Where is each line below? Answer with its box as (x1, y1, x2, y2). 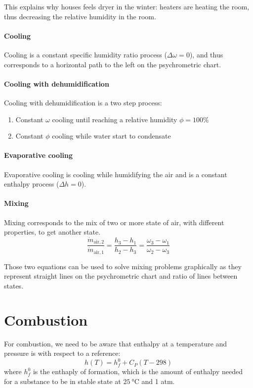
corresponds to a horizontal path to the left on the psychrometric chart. (4, 59, 221, 69)
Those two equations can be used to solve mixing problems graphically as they (4, 261, 242, 271)
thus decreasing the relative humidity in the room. (4, 11, 156, 21)
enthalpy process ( (4, 179, 59, 189)
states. (4, 281, 24, 291)
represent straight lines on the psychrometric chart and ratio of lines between (4, 271, 238, 281)
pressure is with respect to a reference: (4, 348, 121, 358)
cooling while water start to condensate (52, 131, 171, 141)
